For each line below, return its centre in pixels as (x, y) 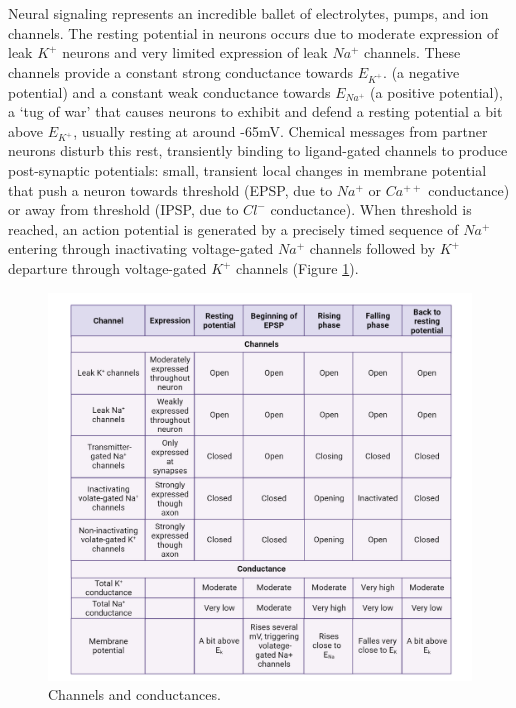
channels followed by (372, 248)
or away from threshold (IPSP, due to (123, 209)
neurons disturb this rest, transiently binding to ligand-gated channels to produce (258, 150)
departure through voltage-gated (107, 268)
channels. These (412, 52)
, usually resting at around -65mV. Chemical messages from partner (280, 130)
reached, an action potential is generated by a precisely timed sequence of (233, 228)
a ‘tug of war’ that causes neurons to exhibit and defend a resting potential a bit (255, 111)
